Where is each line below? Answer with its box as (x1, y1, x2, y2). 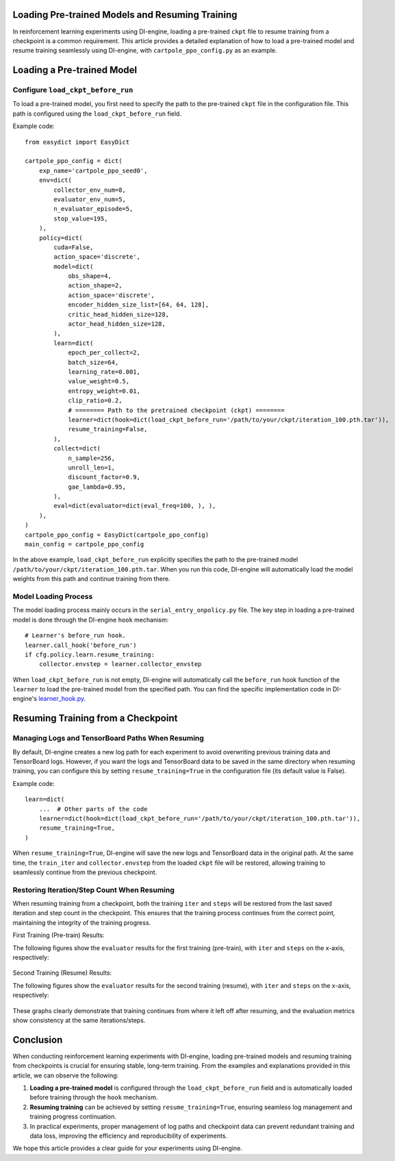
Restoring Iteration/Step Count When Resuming (12, 885, 175, 895)
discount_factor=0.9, (68, 473, 140, 481)
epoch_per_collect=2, (68, 349, 140, 357)
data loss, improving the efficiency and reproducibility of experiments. (29, 1132, 228, 1140)
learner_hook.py (38, 695, 85, 703)
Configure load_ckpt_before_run (12, 86, 133, 95)
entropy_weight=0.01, (68, 387, 140, 395)
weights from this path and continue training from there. (12, 575, 170, 583)
